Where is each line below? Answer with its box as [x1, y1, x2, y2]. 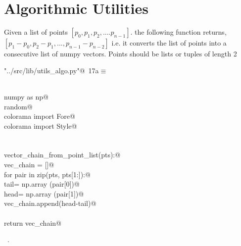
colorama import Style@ [4, 120, 77, 131]
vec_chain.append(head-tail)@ [4, 198, 96, 208]
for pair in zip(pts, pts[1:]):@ [4, 169, 91, 179]
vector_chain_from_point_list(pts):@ [4, 149, 121, 160]
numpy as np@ [4, 91, 48, 101]
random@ [4, 101, 33, 111]
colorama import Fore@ [4, 111, 75, 121]
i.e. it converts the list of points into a [111, 38, 227, 48]
